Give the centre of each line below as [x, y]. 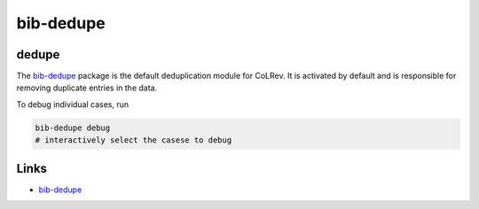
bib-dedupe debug [73, 128]
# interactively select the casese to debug [133, 140]
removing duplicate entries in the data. [87, 88]
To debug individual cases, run [73, 104]
